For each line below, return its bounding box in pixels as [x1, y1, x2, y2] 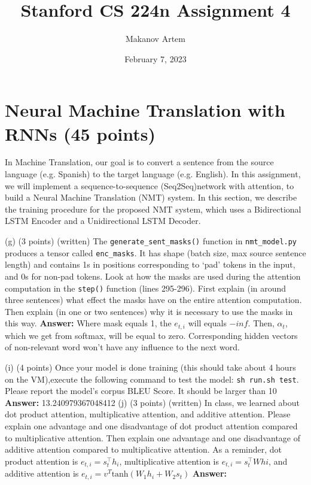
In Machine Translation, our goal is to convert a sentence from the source [5, 156, 274, 168]
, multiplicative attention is [119, 454, 219, 467]
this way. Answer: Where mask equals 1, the [5, 317, 172, 329]
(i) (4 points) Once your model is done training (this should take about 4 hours [5, 360, 296, 373]
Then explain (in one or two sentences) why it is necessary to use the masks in [5, 305, 293, 317]
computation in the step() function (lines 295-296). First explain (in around [5, 281, 286, 294]
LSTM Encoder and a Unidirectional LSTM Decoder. [5, 214, 201, 227]
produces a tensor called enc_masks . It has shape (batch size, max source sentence [5, 246, 306, 259]
